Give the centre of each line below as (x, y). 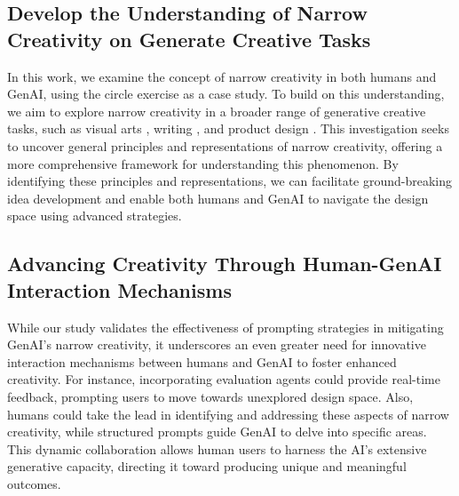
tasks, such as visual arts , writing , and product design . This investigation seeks (228, 128)
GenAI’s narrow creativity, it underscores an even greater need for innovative (217, 344)
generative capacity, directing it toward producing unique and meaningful (207, 466)
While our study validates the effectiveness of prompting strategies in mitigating (226, 327)
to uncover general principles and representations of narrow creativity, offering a (225, 145)
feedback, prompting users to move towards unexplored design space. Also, (210, 396)
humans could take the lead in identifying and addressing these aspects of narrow (228, 414)
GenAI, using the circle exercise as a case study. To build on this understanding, (226, 94)
